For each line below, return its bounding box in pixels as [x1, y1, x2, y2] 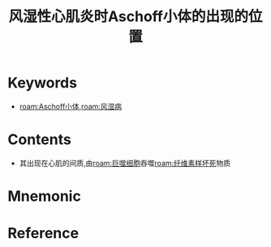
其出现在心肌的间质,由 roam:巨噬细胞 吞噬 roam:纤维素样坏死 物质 [19, 158, 231, 168]
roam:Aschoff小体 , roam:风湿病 [19, 101, 123, 111]
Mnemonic [7, 187, 82, 206]
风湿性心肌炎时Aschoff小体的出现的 [8, 7, 249, 26]
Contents [7, 130, 72, 149]
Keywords [7, 74, 78, 92]
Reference [7, 224, 79, 243]
